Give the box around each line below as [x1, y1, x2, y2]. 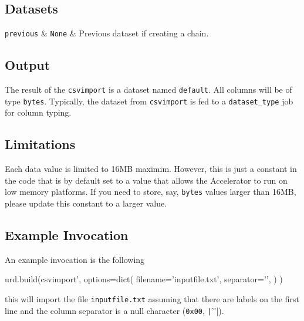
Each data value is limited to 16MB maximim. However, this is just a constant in [5, 163, 297, 175]
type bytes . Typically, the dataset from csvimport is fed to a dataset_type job [5, 94, 293, 107]
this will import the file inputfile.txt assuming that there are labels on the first [5, 293, 299, 305]
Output [5, 56, 50, 74]
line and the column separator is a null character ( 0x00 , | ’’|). [5, 304, 224, 316]
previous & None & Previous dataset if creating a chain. [5, 27, 209, 39]
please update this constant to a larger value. [5, 197, 167, 210]
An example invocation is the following [5, 253, 145, 265]
